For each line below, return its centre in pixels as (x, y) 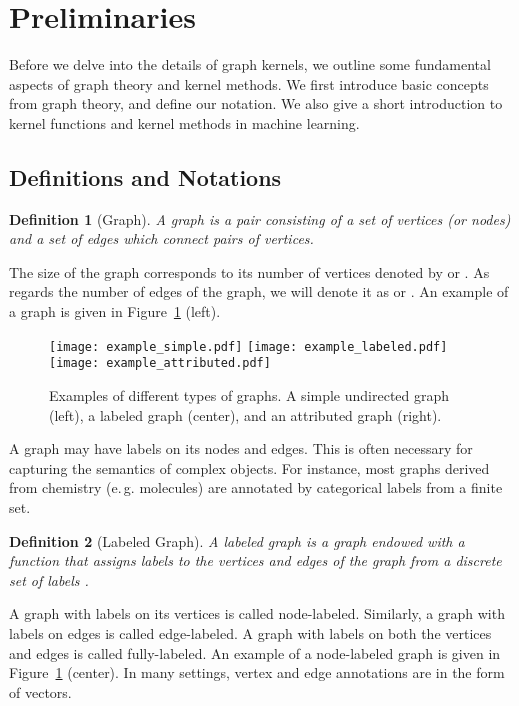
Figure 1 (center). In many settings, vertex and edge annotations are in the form (257, 672)
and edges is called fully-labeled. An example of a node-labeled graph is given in (255, 652)
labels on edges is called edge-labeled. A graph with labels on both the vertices (250, 632)
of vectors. (40, 691)
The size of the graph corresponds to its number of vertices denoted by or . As (249, 271)
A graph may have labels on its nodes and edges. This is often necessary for (241, 448)
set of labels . (49, 579)
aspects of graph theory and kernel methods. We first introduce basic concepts (249, 83)
